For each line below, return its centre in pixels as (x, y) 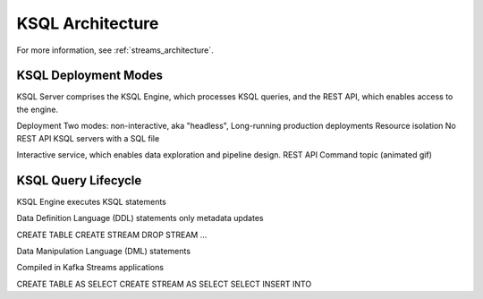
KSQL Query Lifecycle (79, 180)
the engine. (37, 109)
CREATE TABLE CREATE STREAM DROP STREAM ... (112, 235)
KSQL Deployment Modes (89, 76)
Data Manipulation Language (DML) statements (104, 252)
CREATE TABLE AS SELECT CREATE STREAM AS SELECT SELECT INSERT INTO (164, 284)
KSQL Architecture (88, 23)
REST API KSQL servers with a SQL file (88, 138)
